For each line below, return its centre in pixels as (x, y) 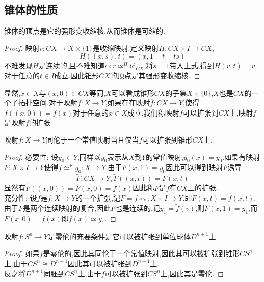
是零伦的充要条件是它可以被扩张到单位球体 (120, 236)
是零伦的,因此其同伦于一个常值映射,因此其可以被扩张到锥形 (141, 253)
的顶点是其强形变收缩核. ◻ (155, 75)
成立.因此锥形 (77, 75)
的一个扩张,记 (98, 198)
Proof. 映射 (22, 48)
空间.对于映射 (55, 103)
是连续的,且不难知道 (72, 65)
